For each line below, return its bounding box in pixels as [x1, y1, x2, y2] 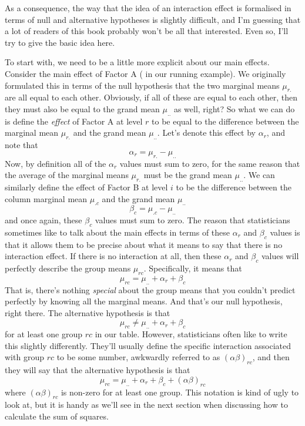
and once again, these [5, 214, 82, 226]
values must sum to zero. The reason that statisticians [95, 214, 290, 226]
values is [270, 226, 300, 238]
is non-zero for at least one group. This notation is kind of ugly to [61, 385, 299, 398]
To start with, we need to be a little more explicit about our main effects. [5, 56, 270, 68]
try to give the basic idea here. [5, 36, 115, 48]
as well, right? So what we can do [173, 102, 295, 115]
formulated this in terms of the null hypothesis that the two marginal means [5, 79, 280, 91]
